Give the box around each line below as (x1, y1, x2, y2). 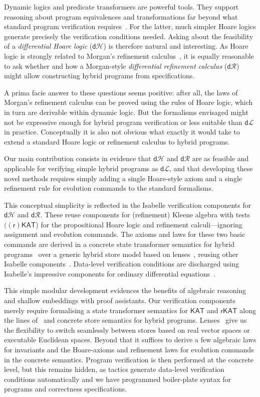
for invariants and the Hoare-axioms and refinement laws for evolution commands (4, 344, 254, 354)
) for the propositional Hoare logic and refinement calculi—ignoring (36, 219, 242, 229)
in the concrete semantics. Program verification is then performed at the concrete (4, 354, 254, 364)
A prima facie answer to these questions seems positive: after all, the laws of (4, 87, 238, 97)
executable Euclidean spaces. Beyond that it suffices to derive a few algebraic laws (4, 334, 256, 345)
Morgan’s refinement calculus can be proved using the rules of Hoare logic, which (4, 97, 253, 107)
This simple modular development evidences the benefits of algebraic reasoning (4, 285, 246, 296)
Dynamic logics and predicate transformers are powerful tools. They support (4, 2, 239, 12)
